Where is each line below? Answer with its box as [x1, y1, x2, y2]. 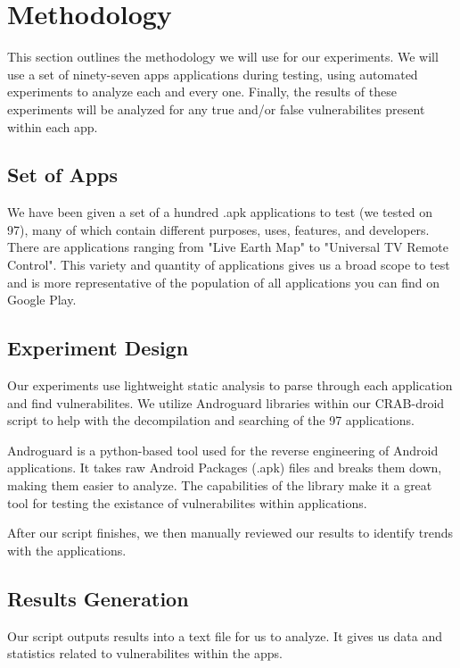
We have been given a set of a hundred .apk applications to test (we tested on [7, 203, 433, 221]
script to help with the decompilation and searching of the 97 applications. [7, 411, 415, 430]
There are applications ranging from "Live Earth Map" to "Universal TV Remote [7, 238, 449, 256]
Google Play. [7, 290, 77, 309]
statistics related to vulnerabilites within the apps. [7, 644, 283, 663]
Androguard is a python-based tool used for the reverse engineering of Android [7, 440, 439, 459]
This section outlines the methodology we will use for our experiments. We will [7, 47, 439, 66]
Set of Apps [7, 161, 119, 188]
